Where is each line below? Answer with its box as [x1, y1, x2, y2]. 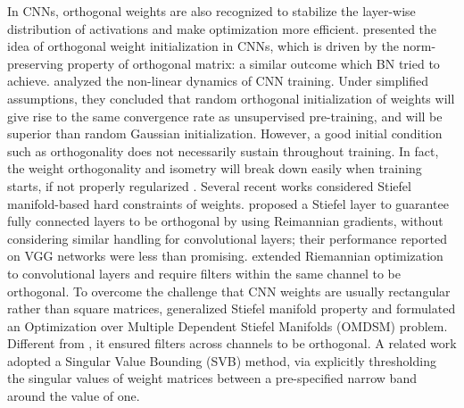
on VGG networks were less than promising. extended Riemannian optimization [7, 246, 443, 265]
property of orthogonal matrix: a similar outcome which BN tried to [67, 54, 440, 72]
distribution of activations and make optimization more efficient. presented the [7, 19, 437, 37]
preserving [7, 54, 63, 72]
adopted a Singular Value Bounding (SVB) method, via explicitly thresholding [7, 351, 436, 370]
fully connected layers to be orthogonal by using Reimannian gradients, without [7, 212, 443, 230]
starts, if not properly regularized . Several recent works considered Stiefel [7, 176, 411, 195]
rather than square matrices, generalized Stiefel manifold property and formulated [7, 299, 456, 318]
